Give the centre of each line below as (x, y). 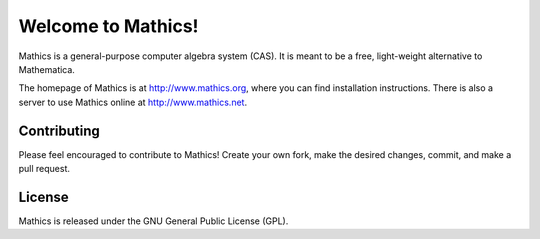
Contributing (59, 130)
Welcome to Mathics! (108, 26)
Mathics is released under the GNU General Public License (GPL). (153, 221)
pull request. (44, 169)
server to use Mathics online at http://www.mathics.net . (133, 102)
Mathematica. (46, 69)
